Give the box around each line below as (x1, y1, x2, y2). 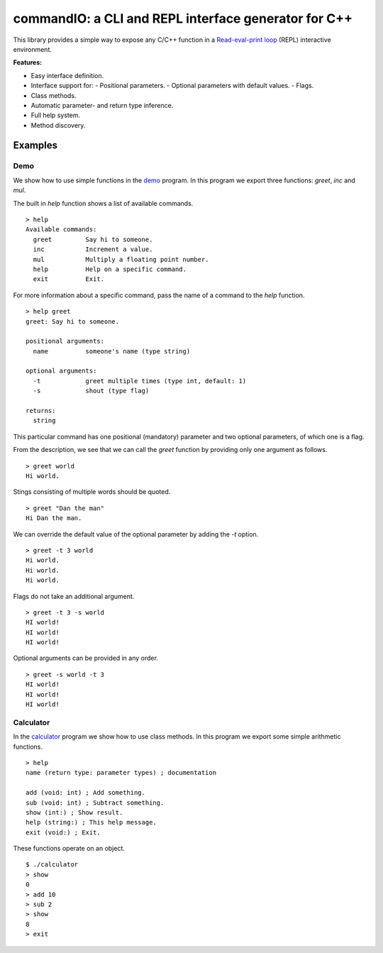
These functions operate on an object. (13, 844, 126, 853)
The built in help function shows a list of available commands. (13, 199, 194, 207)
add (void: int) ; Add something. (26, 788, 145, 797)
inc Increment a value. (33, 246, 153, 253)
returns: (26, 407, 56, 415)
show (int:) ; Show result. (26, 808, 123, 816)
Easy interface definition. (30, 71, 104, 79)
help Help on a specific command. (33, 265, 187, 273)
